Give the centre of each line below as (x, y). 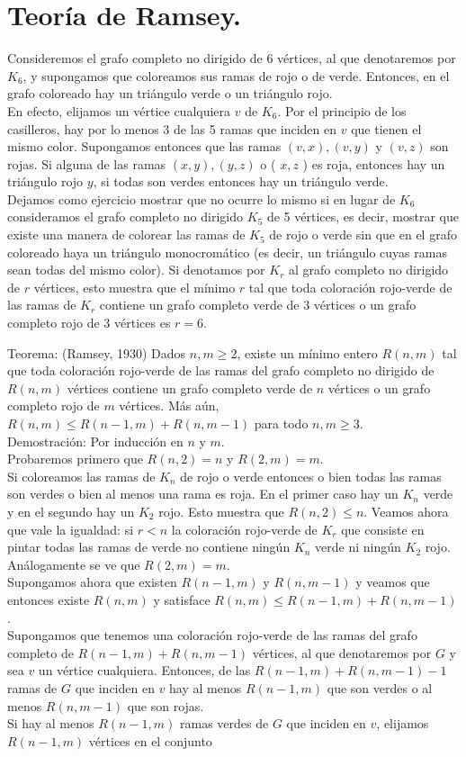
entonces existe (49, 599)
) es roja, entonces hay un (374, 163)
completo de (40, 652)
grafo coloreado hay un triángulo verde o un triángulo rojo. (170, 93)
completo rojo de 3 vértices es (89, 323)
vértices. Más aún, (169, 406)
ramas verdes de (224, 723)
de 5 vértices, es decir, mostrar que (363, 216)
